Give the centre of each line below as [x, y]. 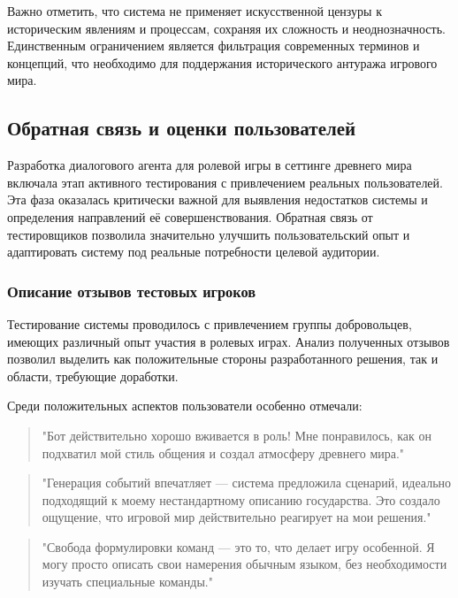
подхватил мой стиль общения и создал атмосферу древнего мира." [223, 452]
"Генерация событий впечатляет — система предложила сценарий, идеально [247, 483]
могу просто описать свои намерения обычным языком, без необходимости [244, 564]
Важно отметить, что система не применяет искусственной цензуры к [195, 11]
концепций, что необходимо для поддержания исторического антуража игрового [222, 62]
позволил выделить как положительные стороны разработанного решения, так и [223, 359]
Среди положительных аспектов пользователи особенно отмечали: [185, 406]
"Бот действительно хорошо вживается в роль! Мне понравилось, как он [237, 435]
